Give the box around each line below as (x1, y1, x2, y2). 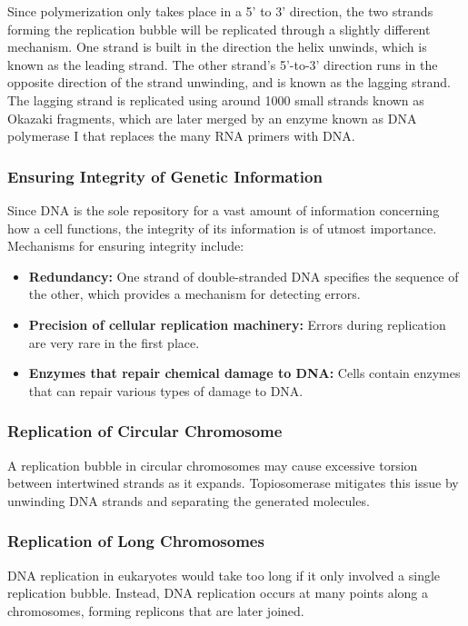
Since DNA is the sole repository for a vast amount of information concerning (7, 200, 440, 219)
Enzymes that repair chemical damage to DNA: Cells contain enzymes (28, 363, 461, 383)
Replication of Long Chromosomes (7, 530, 264, 552)
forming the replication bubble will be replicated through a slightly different (7, 19, 431, 38)
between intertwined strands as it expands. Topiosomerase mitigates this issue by (7, 473, 459, 492)
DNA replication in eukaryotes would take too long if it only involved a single (7, 565, 441, 584)
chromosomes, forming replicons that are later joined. (7, 601, 304, 620)
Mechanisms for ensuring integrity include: (7, 236, 244, 255)
